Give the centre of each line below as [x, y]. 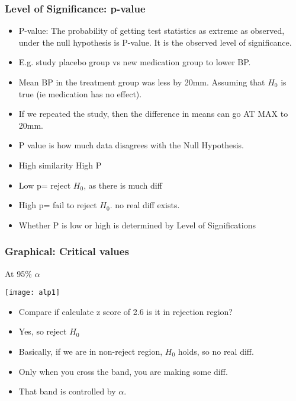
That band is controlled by [67, 391]
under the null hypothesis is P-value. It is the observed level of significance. [155, 42]
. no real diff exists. [145, 205]
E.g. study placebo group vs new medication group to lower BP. [135, 62]
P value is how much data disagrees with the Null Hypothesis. [131, 145]
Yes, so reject [43, 331]
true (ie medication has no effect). [80, 93]
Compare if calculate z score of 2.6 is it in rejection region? [126, 311]
